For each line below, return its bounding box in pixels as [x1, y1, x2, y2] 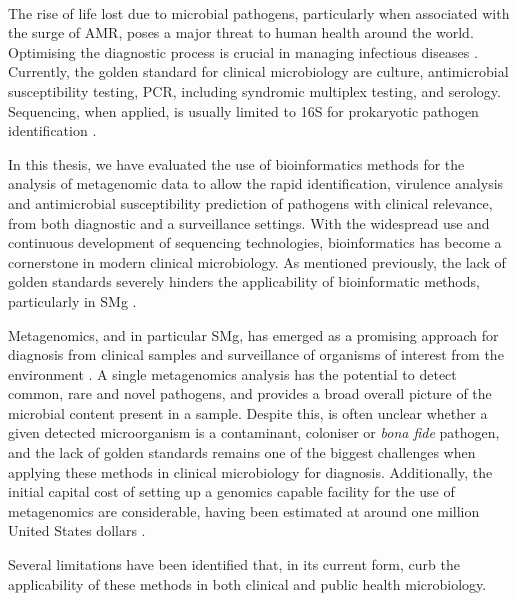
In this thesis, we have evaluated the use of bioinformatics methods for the [8, 153, 465, 174]
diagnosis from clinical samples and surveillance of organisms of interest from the [8, 344, 504, 365]
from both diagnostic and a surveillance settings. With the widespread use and [8, 212, 490, 233]
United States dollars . [8, 520, 146, 541]
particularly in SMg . [8, 290, 137, 311]
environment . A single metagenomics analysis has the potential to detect [8, 363, 457, 384]
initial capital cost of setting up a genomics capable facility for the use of [8, 481, 455, 502]
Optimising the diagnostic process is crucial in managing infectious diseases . [8, 41, 478, 62]
